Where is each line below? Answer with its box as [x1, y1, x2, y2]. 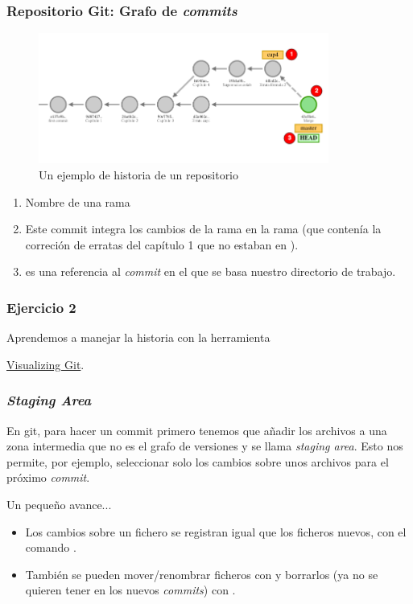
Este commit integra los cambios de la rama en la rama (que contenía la [25, 220, 382, 237]
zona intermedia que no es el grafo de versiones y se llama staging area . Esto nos [6, 438, 403, 454]
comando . [25, 539, 76, 556]
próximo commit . [6, 469, 90, 486]
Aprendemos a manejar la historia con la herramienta [6, 329, 271, 346]
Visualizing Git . [6, 355, 85, 372]
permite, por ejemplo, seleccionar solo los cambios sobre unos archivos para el [6, 453, 389, 470]
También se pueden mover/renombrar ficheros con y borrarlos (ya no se [25, 565, 378, 582]
